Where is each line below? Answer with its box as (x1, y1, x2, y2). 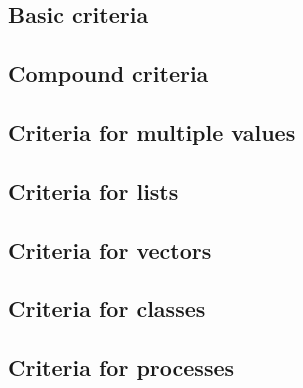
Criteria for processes (8, 352, 235, 383)
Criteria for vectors (8, 234, 212, 265)
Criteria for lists (8, 175, 179, 206)
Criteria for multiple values (8, 116, 296, 147)
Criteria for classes (8, 293, 206, 324)
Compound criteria (8, 58, 209, 89)
